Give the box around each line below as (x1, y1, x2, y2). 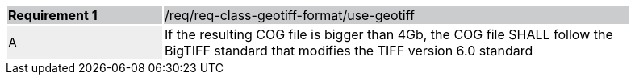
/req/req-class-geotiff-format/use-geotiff (165, 7, 415, 23)
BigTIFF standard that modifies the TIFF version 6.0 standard (165, 43, 533, 59)
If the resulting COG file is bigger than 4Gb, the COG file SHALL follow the (165, 26, 613, 43)
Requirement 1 (8, 7, 98, 23)
